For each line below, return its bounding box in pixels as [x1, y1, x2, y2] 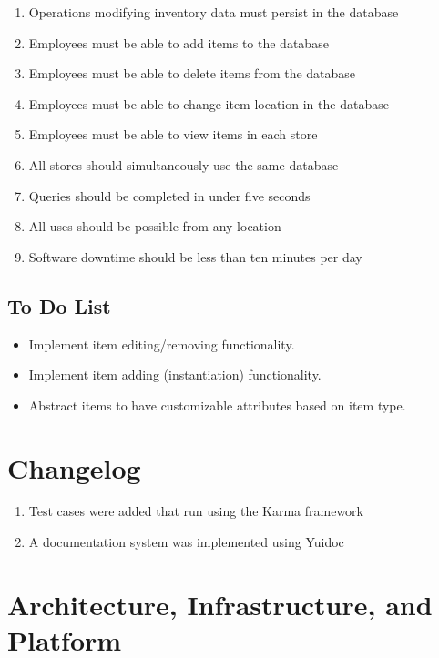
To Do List [7, 291, 111, 319]
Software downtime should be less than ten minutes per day [28, 247, 362, 266]
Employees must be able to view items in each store [28, 125, 318, 144]
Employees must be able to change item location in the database [28, 94, 389, 113]
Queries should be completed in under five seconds [28, 186, 311, 205]
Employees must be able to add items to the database [28, 33, 329, 52]
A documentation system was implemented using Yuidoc [28, 532, 344, 552]
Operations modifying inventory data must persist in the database [28, 3, 399, 21]
